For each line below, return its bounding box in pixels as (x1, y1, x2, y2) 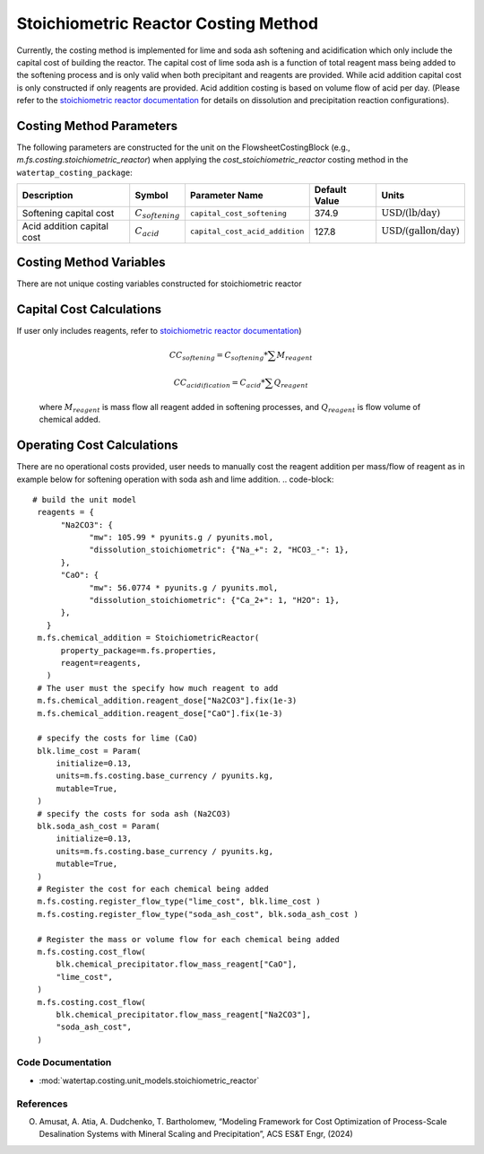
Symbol (134, 189, 169, 202)
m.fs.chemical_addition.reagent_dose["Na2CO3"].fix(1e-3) (37, 695, 298, 706)
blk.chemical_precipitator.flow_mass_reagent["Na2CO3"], (56, 1010, 312, 1019)
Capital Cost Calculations (16, 302, 161, 317)
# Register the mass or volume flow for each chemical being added (37, 934, 340, 944)
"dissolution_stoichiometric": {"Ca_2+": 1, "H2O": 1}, (89, 595, 340, 606)
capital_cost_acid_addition (189, 227, 305, 237)
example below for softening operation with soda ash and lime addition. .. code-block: (16, 474, 334, 485)
